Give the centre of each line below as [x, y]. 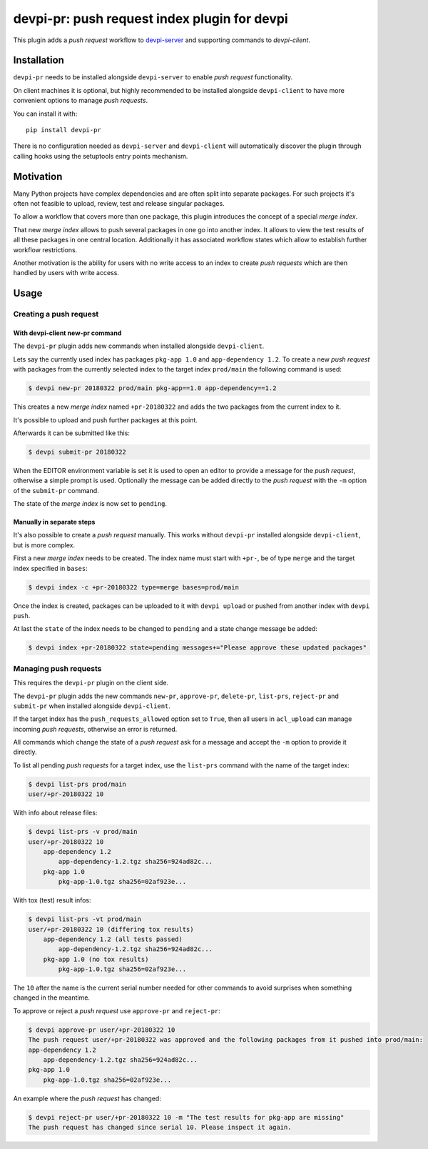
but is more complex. [44, 545]
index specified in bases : [51, 568]
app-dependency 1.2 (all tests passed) [113, 939]
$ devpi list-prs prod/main [77, 784]
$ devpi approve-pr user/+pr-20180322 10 [102, 1030]
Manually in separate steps [54, 522]
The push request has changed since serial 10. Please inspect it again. [160, 1128]
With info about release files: [55, 813]
